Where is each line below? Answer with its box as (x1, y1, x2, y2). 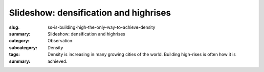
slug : (9, 24, 20, 30)
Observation (47, 38, 73, 44)
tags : (9, 52, 20, 57)
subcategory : (9, 44, 38, 51)
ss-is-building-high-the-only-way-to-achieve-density (47, 24, 155, 30)
